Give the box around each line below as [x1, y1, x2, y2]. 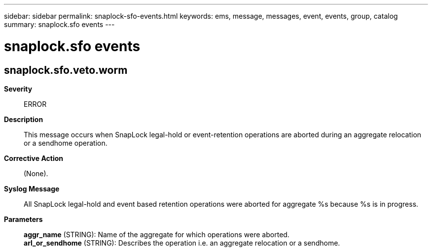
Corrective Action [4, 154, 63, 162]
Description [4, 115, 43, 124]
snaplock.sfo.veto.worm [4, 63, 128, 76]
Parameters [4, 215, 43, 223]
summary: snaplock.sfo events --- [4, 20, 115, 29]
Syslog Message [4, 184, 60, 193]
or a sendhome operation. [24, 138, 108, 147]
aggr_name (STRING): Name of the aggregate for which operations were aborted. [24, 230, 289, 239]
